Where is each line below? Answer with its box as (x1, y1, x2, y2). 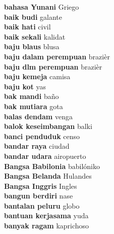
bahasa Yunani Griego (4, 2, 79, 12)
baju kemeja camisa (4, 71, 71, 82)
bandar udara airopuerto (4, 150, 86, 161)
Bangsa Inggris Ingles (4, 180, 77, 191)
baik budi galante (4, 11, 63, 22)
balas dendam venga (4, 111, 73, 121)
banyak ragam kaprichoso (4, 220, 89, 231)
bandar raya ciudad (4, 141, 70, 151)
